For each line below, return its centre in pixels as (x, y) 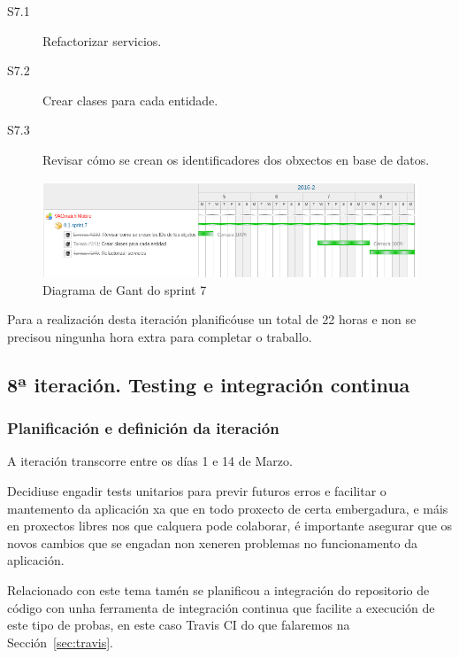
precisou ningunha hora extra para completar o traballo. (160, 336)
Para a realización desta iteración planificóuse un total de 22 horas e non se (212, 319)
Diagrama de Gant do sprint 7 (125, 289)
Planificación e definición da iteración (143, 428)
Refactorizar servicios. (102, 40)
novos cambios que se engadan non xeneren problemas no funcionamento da (212, 542)
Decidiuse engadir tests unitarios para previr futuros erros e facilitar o (197, 491)
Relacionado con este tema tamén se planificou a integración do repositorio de (218, 590)
